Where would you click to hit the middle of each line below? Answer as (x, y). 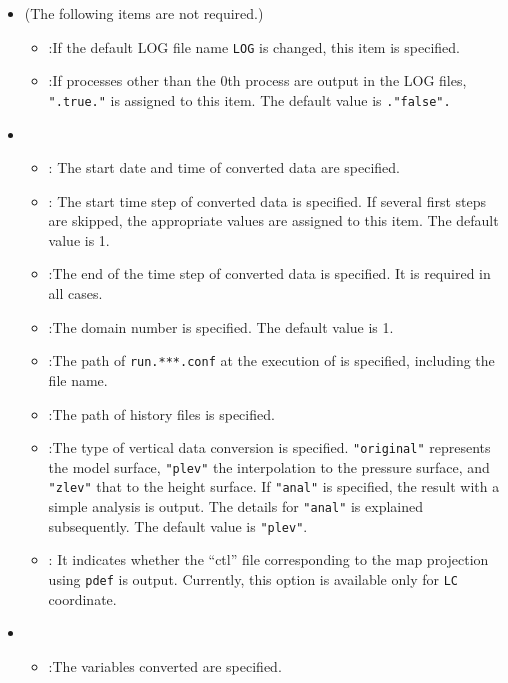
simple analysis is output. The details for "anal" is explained (236, 506)
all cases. (75, 293)
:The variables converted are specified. (165, 665)
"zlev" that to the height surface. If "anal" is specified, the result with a (274, 486)
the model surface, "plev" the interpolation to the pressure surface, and (269, 466)
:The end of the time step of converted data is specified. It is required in (269, 273)
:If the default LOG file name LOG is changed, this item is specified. (254, 46)
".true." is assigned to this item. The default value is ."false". (249, 99)
